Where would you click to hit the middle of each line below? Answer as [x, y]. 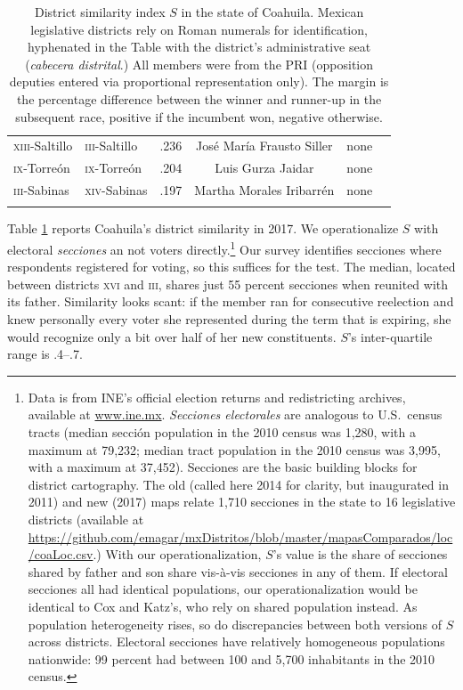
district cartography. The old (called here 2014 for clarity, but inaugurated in [238, 484]
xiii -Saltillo [43, 146]
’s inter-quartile [390, 336]
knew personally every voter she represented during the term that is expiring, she [229, 319]
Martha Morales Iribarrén [264, 190]
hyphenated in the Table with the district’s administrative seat [199, 47]
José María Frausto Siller [264, 146]
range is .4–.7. [45, 354]
